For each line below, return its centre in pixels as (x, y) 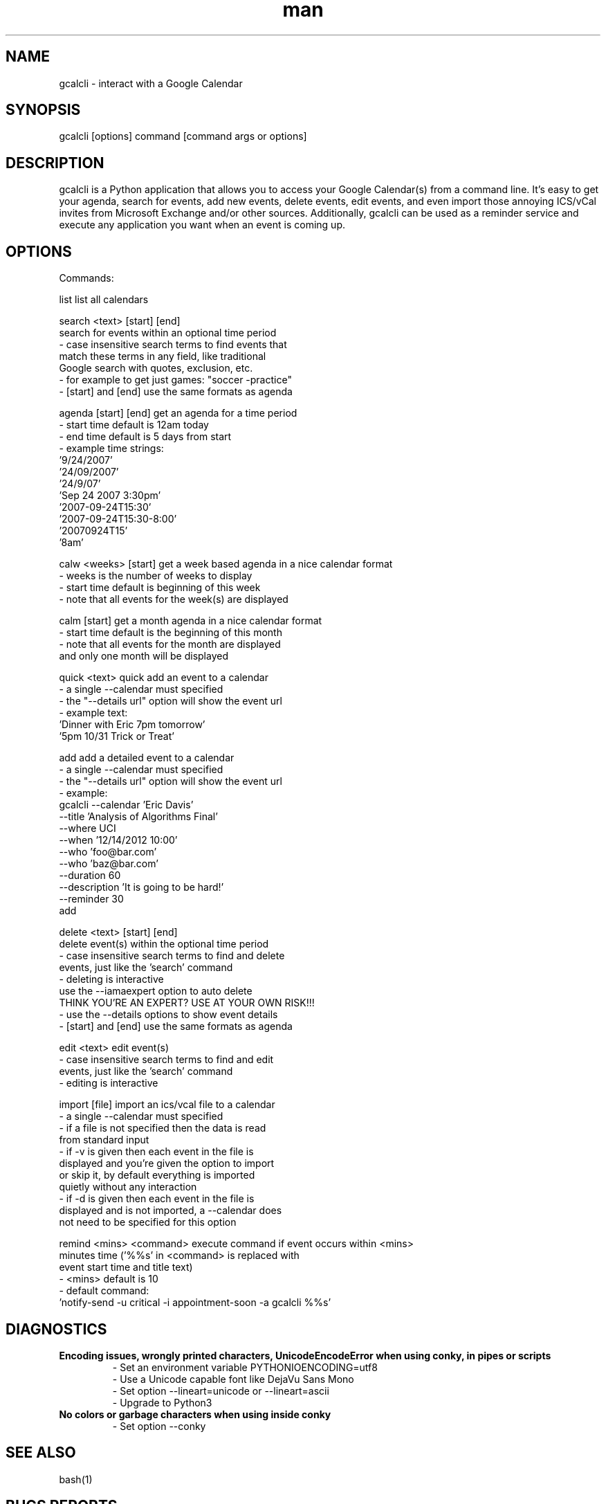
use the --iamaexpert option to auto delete (156, 991)
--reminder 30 (91, 899)
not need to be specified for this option (148, 1222)
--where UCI (88, 828)
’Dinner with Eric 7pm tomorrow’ (132, 725)
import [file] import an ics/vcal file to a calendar (167, 1105)
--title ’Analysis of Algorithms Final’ (138, 817)
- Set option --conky (159, 1426)
